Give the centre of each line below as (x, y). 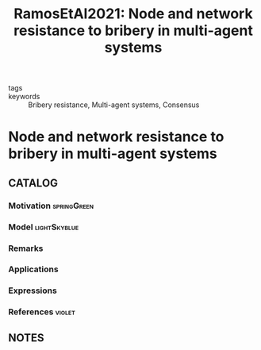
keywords (24, 97)
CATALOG (33, 183)
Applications (33, 269)
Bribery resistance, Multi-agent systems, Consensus (114, 105)
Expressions (33, 290)
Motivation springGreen (51, 206)
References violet (42, 312)
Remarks (26, 248)
